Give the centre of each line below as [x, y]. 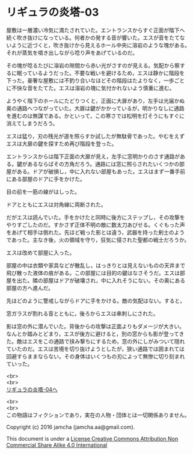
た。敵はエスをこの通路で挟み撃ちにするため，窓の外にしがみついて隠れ [96, 341]
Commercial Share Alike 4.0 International [57, 445]
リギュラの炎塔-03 [53, 12]
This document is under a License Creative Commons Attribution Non [92, 438]
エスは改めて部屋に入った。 [41, 253]
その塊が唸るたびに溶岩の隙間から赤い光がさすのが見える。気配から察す [96, 65]
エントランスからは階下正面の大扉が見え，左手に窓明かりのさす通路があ [96, 156]
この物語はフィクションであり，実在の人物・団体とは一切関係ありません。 [98, 415]
